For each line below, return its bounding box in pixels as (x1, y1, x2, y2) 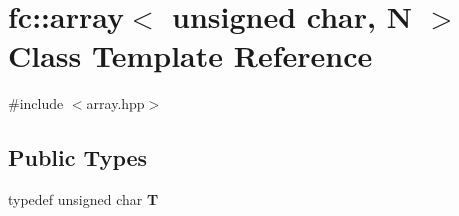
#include (8, 93, 64, 114)
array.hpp (86, 93, 145, 114)
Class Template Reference (8, 35, 373, 76)
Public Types (8, 142, 148, 173)
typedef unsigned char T (8, 189, 159, 210)
